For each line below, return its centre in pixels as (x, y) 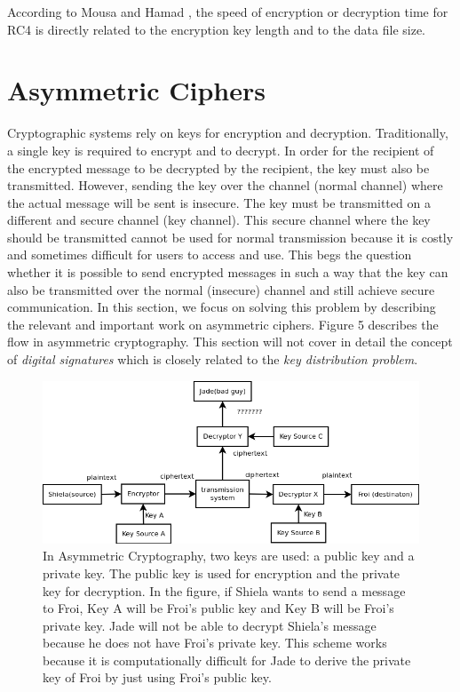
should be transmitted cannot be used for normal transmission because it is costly (230, 237)
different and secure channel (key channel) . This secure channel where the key (219, 220)
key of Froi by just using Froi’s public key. (157, 677)
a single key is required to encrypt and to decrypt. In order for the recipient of (221, 150)
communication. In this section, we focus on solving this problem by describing (222, 307)
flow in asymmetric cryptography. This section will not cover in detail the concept (230, 342)
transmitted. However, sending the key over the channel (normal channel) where (225, 185)
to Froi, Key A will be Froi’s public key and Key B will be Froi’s (218, 608)
